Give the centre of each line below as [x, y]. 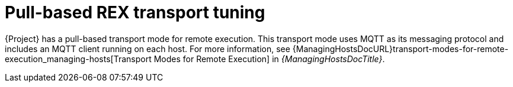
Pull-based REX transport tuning [135, 12]
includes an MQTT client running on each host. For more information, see [148, 49]
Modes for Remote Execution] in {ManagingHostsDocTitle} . [269, 59]
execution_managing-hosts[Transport [78, 59]
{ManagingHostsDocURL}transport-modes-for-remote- [400, 49]
